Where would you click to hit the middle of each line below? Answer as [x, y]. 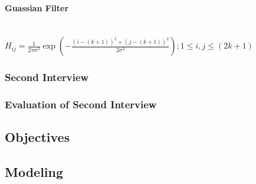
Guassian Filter [37, 7]
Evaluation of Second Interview [81, 104]
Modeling [34, 172]
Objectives [37, 137]
